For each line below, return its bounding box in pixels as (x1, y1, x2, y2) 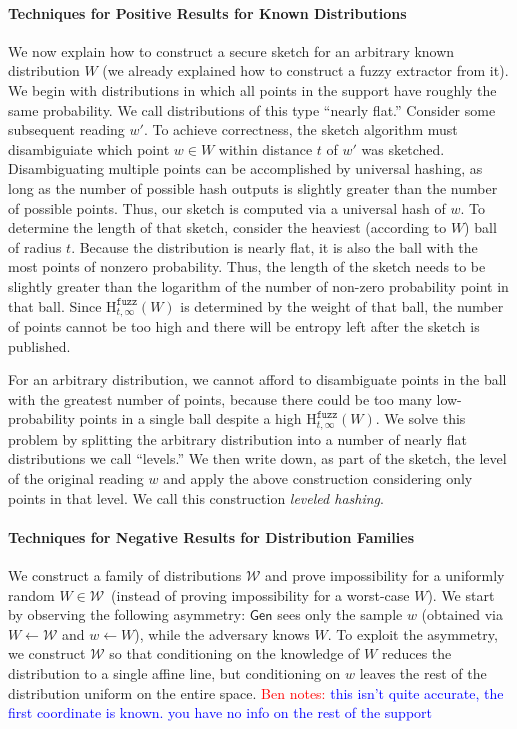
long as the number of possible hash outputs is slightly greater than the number (8, 177, 498, 198)
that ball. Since (8, 295, 102, 316)
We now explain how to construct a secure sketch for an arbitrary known (8, 40, 455, 61)
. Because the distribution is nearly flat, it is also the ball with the (71, 236, 478, 257)
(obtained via (421, 604, 503, 625)
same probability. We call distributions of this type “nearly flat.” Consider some (8, 99, 496, 120)
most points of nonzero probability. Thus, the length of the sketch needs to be (8, 256, 486, 277)
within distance (218, 138, 313, 159)
